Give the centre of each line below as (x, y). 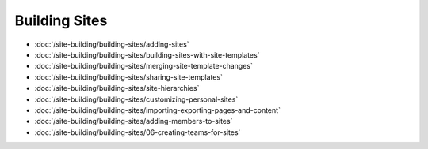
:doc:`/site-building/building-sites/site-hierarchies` (117, 88)
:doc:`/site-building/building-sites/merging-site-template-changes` (143, 66)
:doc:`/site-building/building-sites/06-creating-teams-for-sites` (138, 132)
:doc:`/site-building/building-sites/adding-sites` (112, 44)
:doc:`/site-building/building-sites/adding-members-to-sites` (134, 121)
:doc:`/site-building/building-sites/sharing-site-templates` (129, 77)
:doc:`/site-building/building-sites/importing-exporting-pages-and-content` (158, 110)
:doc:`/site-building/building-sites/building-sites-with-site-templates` (147, 54)
